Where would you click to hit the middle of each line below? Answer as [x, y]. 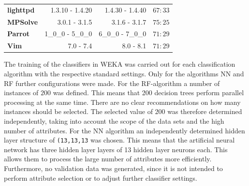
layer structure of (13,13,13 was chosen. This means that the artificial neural [119, 140]
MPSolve [23, 21]
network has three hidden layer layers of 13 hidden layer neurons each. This [116, 149]
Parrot [18, 34]
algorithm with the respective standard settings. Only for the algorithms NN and [124, 73]
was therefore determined [205, 111]
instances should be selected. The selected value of [78, 111]
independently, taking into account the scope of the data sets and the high [114, 121]
